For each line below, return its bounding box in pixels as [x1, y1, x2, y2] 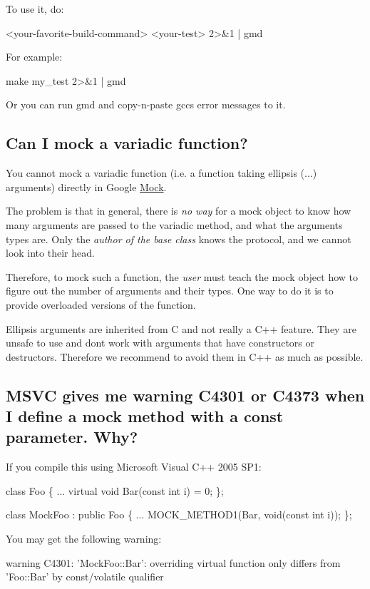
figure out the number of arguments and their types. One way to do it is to [6, 283, 334, 298]
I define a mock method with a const [6, 405, 284, 427]
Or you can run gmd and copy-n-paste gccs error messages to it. [6, 97, 286, 112]
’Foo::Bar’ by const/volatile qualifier [6, 569, 164, 584]
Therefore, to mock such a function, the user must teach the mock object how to [6, 269, 358, 284]
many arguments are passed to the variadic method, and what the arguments [6, 217, 343, 232]
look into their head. [6, 245, 95, 260]
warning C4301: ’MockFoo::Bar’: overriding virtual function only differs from [6, 555, 341, 570]
